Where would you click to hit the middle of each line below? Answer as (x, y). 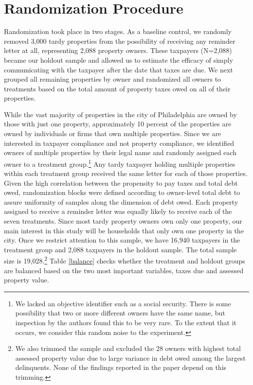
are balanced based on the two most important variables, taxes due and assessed (124, 270)
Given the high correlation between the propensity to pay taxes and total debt (121, 183)
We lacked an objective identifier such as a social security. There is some (123, 303)
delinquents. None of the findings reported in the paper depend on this (121, 367)
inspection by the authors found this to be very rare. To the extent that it (126, 323)
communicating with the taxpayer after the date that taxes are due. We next (118, 69)
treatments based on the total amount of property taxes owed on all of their (117, 88)
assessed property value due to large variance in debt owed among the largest (130, 358)
